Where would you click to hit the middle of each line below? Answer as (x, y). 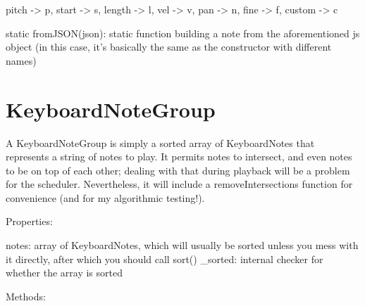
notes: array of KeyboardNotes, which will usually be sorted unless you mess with (182, 245)
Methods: (26, 296)
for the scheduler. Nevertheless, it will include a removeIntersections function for (179, 184)
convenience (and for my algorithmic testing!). (105, 197)
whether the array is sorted (64, 273)
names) (21, 60)
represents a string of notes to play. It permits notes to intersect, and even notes (179, 157)
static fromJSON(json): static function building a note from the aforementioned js (183, 33)
